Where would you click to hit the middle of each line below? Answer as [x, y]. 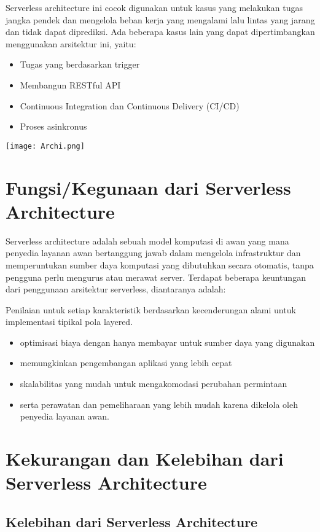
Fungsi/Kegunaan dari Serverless [148, 187]
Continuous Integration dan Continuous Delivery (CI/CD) [130, 105]
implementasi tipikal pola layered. [69, 322]
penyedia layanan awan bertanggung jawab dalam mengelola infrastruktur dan [153, 253]
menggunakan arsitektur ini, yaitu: [71, 43]
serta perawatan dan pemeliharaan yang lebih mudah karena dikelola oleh [159, 404]
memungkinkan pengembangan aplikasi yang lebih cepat [126, 363]
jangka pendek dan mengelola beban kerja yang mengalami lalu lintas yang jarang [160, 19]
